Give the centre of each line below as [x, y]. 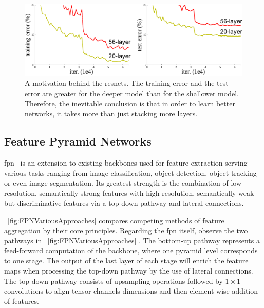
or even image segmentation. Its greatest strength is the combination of [116, 183]
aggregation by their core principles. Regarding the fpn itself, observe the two [126, 230]
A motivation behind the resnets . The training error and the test [127, 83]
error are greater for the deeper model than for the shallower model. [132, 93]
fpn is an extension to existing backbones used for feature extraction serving [126, 163]
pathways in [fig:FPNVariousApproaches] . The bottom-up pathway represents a [132, 240]
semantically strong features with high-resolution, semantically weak [147, 193]
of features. [22, 301]
